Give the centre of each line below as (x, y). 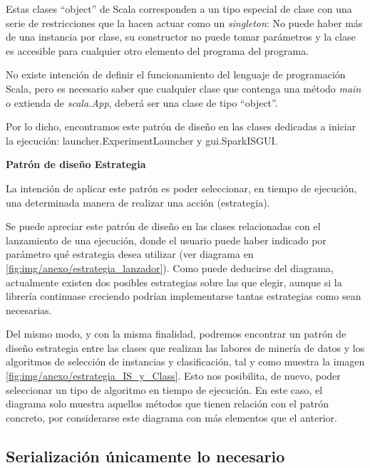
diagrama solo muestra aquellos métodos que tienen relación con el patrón (168, 404)
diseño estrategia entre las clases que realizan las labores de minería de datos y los (185, 347)
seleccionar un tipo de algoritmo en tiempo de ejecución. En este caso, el (164, 389)
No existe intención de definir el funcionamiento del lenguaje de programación (176, 74)
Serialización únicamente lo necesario (145, 456)
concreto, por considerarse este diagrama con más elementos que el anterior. (171, 417)
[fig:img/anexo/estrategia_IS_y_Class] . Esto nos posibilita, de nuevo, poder (173, 376)
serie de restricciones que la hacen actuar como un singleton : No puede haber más (184, 22)
